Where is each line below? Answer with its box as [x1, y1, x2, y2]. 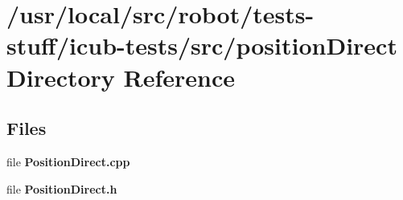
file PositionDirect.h [6, 180, 117, 197]
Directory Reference [6, 60, 236, 93]
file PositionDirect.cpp [6, 153, 130, 169]
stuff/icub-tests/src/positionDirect [6, 29, 397, 62]
